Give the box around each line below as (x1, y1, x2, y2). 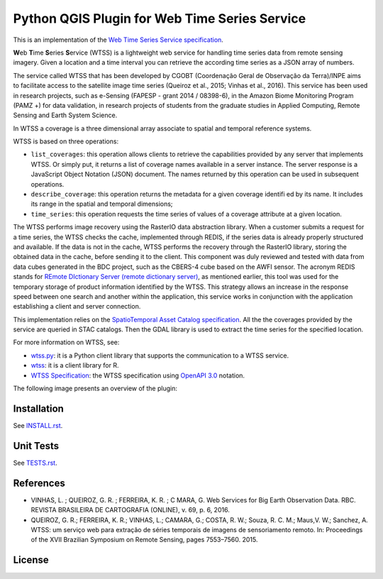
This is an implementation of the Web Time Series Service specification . (13, 35, 223, 44)
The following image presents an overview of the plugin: (13, 384, 177, 393)
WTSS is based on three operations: (13, 137, 119, 145)
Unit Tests (13, 440, 60, 452)
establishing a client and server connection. (13, 302, 141, 311)
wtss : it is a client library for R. (30, 361, 120, 370)
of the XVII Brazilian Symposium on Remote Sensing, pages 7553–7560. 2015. (30, 536, 258, 544)
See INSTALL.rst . (13, 421, 63, 429)
